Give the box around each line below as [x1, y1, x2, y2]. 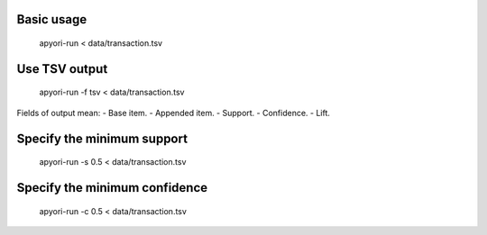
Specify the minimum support [16, 131, 188, 146]
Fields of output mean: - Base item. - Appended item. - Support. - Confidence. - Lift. [16, 107, 331, 118]
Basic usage [16, 12, 87, 27]
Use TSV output [16, 61, 108, 77]
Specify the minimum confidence [16, 180, 208, 195]
